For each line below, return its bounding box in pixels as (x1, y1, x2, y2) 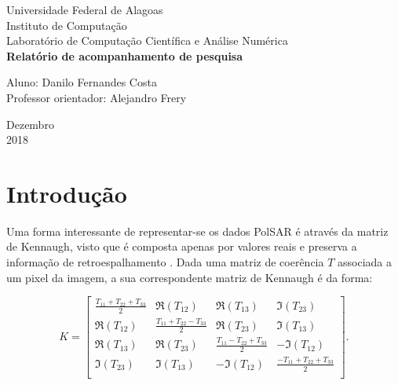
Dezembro (6, 115, 54, 132)
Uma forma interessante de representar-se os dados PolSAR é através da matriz (6, 222, 389, 239)
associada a (338, 254, 392, 270)
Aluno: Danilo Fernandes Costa (6, 74, 157, 90)
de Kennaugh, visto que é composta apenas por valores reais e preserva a (6, 238, 357, 255)
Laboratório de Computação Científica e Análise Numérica (6, 32, 288, 49)
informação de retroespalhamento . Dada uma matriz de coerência (6, 254, 324, 270)
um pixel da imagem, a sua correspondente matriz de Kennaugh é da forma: (6, 269, 373, 285)
